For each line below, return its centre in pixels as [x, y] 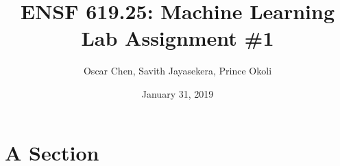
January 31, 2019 [178, 93]
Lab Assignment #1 [178, 38]
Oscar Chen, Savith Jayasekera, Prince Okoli [178, 71]
